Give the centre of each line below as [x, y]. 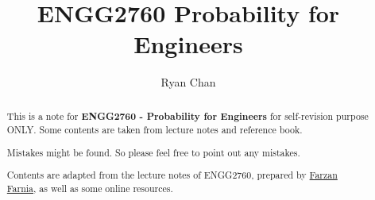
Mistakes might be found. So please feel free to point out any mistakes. [153, 152]
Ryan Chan [188, 82]
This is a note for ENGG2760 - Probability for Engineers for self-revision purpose [187, 116]
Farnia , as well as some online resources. [90, 188]
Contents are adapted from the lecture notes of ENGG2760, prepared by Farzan [172, 175]
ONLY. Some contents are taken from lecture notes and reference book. [155, 130]
